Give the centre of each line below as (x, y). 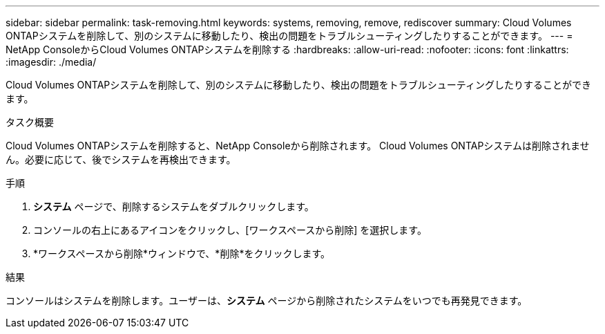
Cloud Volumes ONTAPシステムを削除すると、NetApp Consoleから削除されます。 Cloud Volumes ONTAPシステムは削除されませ (298, 146)
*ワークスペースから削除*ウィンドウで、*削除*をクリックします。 (182, 253)
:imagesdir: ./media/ (51, 62)
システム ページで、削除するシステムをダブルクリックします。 (174, 206)
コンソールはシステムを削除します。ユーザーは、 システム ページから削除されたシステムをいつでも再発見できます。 (267, 300)
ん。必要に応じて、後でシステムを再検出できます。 (121, 159)
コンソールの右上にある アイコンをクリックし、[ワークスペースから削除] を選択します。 (230, 230)
